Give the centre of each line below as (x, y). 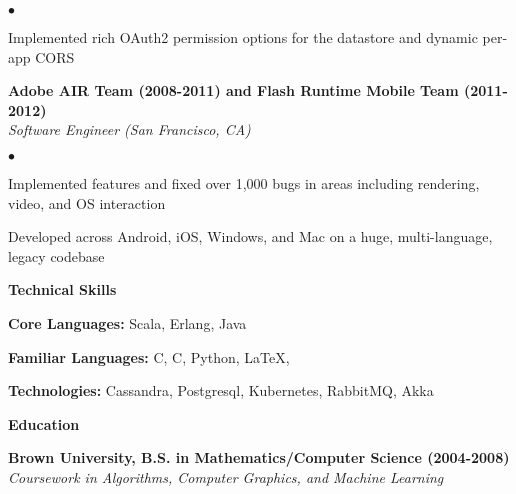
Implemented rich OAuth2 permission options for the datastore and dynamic (243, 37)
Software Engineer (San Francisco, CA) (129, 129)
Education (44, 423)
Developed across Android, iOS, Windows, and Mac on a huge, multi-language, (250, 236)
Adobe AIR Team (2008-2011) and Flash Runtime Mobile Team (233, 90)
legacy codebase (56, 255)
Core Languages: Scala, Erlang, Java (127, 322)
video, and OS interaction (87, 202)
